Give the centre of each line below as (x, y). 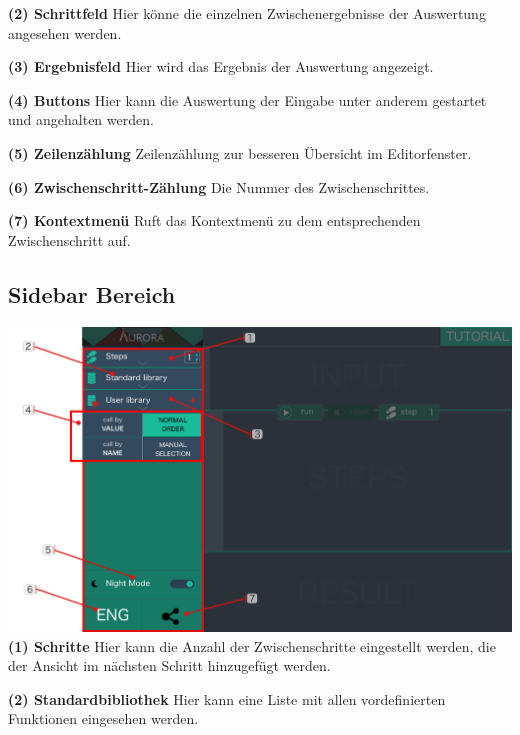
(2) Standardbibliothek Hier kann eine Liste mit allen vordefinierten (227, 698)
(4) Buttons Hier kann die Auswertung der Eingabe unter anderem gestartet (247, 99)
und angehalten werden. (81, 119)
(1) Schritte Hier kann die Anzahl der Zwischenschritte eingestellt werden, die (252, 645)
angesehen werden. (65, 32)
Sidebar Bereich (92, 293)
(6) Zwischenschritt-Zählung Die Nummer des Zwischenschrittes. (219, 186)
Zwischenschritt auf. (69, 239)
